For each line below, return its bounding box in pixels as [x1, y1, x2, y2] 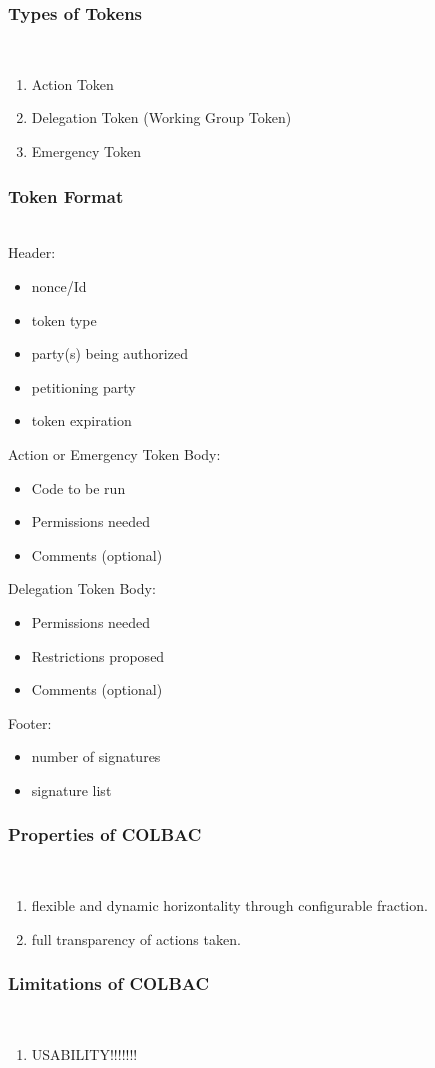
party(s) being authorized [31, 343, 188, 364]
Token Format [8, 183, 124, 208]
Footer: [8, 712, 52, 733]
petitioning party [31, 376, 136, 397]
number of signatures [31, 746, 161, 767]
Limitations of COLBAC [8, 971, 210, 996]
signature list [31, 779, 112, 800]
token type [31, 309, 97, 330]
